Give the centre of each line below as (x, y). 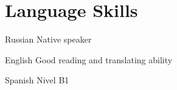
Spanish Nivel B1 (37, 80)
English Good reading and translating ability (89, 59)
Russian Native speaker (48, 39)
